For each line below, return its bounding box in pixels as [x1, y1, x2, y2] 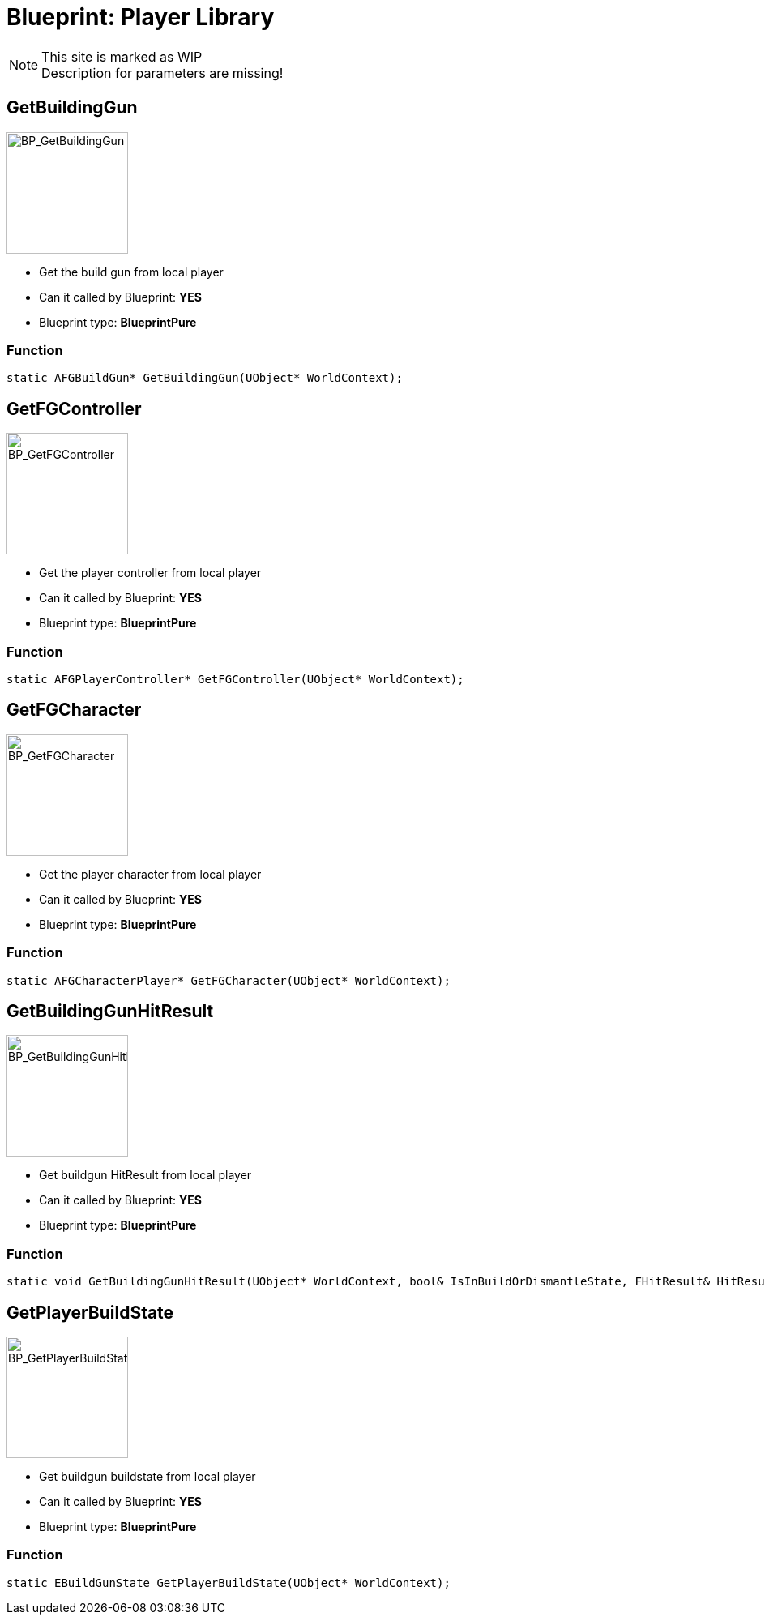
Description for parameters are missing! [41, 64, 284, 81]
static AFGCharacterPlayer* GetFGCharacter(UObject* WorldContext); [6, 973, 451, 987]
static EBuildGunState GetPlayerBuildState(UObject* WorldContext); [6, 1576, 451, 1589]
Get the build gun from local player [39, 264, 224, 279]
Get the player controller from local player [39, 566, 262, 580]
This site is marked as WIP [41, 48, 203, 65]
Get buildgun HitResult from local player [39, 1168, 252, 1183]
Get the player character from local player [39, 866, 262, 881]
